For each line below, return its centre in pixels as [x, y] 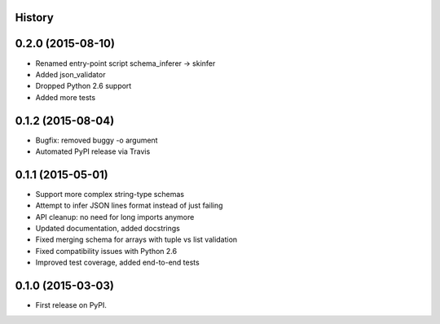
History [35, 18]
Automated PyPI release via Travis [93, 151]
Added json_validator [70, 74]
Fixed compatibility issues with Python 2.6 [106, 251]
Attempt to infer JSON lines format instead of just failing [129, 206]
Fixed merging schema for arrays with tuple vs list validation [136, 239]
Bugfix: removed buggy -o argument [97, 140]
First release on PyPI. [71, 305]
